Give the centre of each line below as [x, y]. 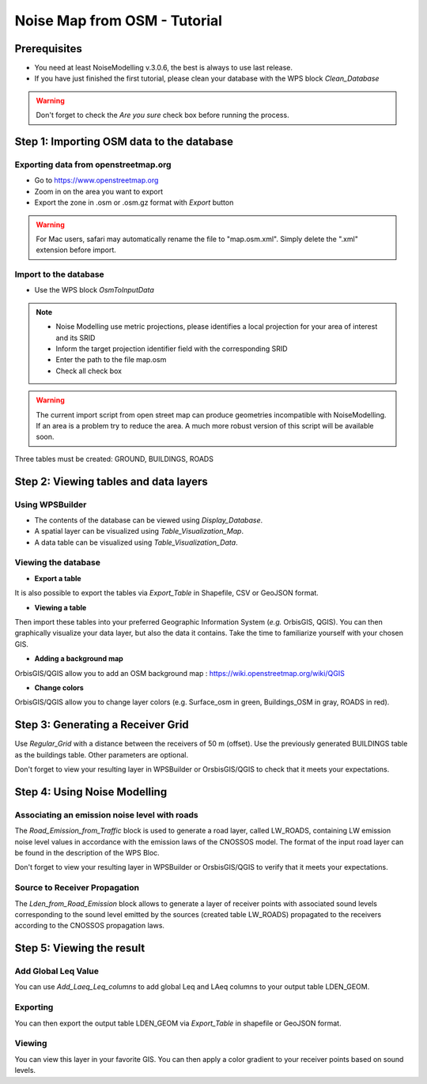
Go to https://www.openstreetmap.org [96, 180]
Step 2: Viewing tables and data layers [111, 481]
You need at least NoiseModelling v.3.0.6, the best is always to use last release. [163, 68]
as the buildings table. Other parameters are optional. [102, 754]
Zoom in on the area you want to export [99, 191]
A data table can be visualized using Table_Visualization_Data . [136, 542]
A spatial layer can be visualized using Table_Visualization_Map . [139, 531]
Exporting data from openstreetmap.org [93, 164]
